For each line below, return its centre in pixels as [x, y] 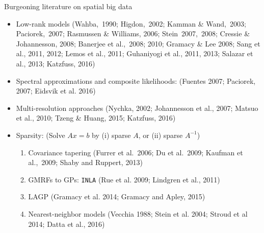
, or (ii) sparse [161, 135]
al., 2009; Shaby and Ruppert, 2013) [85, 162]
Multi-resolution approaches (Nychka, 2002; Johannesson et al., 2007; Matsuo [137, 108]
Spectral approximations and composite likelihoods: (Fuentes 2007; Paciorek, [136, 80]
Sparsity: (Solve [41, 135]
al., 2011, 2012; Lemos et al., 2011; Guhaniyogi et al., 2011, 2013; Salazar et [135, 53]
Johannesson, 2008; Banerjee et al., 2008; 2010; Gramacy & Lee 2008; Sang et [138, 43]
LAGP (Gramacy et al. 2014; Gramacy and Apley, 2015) [117, 196]
